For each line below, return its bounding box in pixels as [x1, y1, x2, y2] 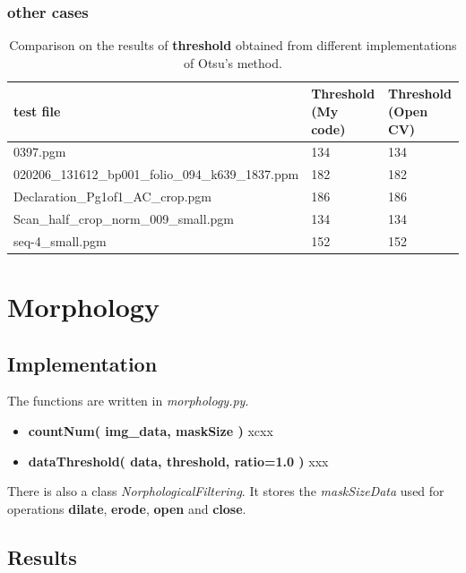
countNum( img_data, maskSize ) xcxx [28, 422, 273, 440]
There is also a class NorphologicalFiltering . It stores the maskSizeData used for [7, 482, 444, 500]
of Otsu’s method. [184, 53, 282, 72]
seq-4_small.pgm [13, 231, 107, 250]
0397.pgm [13, 142, 66, 161]
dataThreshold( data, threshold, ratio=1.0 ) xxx [28, 451, 329, 470]
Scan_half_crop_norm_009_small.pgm [13, 209, 234, 227]
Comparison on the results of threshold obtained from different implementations [9, 36, 457, 55]
